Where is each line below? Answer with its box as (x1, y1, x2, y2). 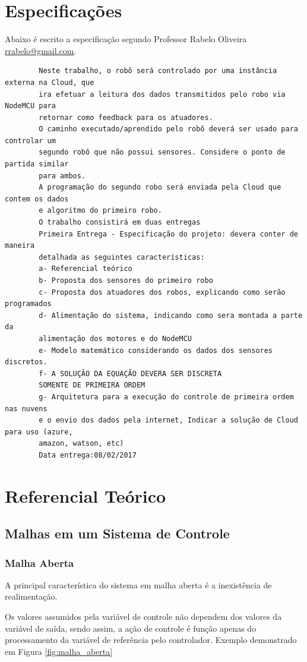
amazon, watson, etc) (39, 439, 124, 448)
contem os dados (5, 194, 69, 203)
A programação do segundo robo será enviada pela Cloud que (39, 183, 281, 192)
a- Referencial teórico (39, 264, 132, 273)
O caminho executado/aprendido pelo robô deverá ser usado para (39, 125, 298, 134)
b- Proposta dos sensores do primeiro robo (39, 276, 213, 285)
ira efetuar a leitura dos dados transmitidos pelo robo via (39, 90, 286, 99)
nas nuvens (5, 404, 48, 413)
